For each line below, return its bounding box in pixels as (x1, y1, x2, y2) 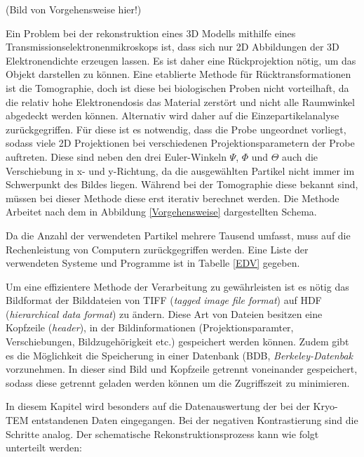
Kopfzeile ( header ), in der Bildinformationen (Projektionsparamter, (6, 320, 294, 335)
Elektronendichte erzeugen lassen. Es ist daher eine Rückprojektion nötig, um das (6, 53, 356, 67)
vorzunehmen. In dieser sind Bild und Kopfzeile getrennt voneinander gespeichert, (6, 362, 358, 376)
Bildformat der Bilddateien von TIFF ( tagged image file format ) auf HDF (6, 293, 322, 307)
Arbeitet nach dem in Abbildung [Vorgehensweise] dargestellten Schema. (6, 204, 317, 219)
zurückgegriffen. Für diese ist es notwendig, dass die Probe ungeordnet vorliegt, (6, 121, 346, 136)
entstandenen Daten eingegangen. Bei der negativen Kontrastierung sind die (32, 413, 358, 428)
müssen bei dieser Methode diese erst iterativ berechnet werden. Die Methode (6, 190, 339, 205)
